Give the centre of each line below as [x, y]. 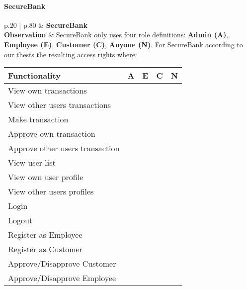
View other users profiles [51, 192]
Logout [20, 220]
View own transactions [47, 91]
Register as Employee [45, 235]
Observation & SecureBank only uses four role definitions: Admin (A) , [116, 35]
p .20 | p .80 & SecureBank [46, 25]
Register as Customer [45, 249]
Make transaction [38, 119]
